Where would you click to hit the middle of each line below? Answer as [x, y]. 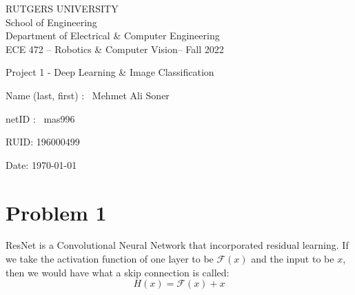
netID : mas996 [40, 118]
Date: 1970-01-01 [41, 164]
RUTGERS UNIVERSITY [62, 8]
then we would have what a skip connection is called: [118, 272]
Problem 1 [56, 212]
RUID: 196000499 [43, 142]
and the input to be [293, 259]
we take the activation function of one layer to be [110, 259]
